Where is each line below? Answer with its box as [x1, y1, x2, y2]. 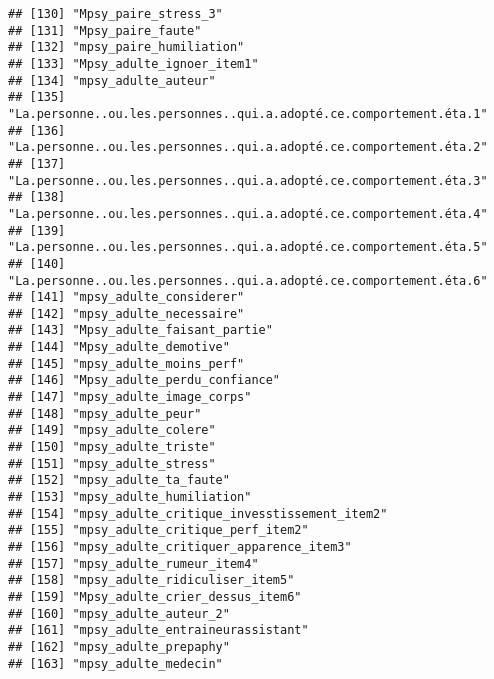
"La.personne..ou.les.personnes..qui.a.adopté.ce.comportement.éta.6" [8, 273, 488, 288]
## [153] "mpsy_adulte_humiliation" [8, 490, 252, 505]
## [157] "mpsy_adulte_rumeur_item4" [8, 556, 259, 571]
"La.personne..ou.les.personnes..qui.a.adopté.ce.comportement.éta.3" [8, 173, 488, 188]
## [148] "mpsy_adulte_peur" [8, 406, 202, 421]
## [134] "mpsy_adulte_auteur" [8, 73, 216, 88]
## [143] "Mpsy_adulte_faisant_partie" [8, 323, 273, 338]
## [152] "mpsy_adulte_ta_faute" [8, 473, 230, 488]
